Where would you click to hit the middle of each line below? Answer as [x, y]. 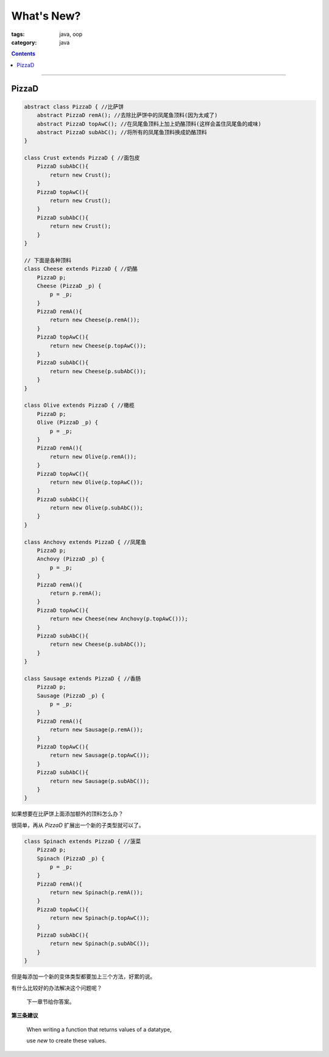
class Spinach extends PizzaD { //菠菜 [83, 841]
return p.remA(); [76, 593]
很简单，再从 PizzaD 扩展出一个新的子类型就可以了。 [78, 825]
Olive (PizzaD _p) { [68, 423]
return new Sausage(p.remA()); [96, 730]
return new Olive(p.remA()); [93, 457]
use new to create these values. [66, 1041]
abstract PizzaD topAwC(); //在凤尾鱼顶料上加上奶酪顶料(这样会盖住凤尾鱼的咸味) [149, 124]
